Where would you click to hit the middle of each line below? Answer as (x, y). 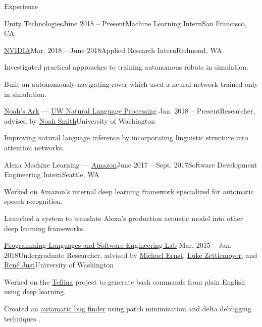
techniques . (22, 318)
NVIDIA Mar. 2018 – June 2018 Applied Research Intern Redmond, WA (113, 50)
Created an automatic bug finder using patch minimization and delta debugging (128, 309)
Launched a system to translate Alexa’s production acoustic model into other (124, 218)
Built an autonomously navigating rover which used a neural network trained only (131, 84)
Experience (21, 6)
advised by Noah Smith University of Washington (80, 120)
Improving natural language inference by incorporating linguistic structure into (126, 138)
